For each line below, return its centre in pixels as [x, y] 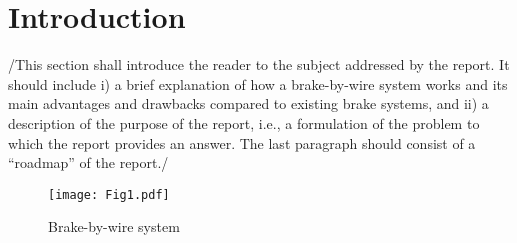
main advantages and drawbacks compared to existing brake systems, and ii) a [248, 103]
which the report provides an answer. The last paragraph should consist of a [242, 142]
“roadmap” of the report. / [88, 162]
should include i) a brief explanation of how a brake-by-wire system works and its [258, 83]
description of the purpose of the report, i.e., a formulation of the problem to [244, 122]
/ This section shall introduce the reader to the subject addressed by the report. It [259, 64]
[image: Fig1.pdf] [109, 194]
